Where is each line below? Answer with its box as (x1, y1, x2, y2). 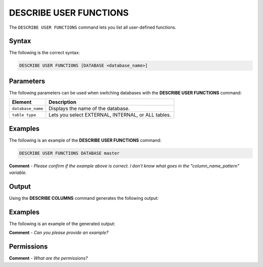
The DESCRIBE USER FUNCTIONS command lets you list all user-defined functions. (9, 24, 176, 30)
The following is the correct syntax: (9, 50, 80, 56)
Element (12, 99, 32, 106)
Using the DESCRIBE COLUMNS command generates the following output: (9, 195, 159, 201)
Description (48, 99, 76, 106)
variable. (9, 170, 27, 175)
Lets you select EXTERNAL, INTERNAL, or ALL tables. (48, 112, 171, 118)
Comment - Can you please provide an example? (9, 229, 109, 236)
